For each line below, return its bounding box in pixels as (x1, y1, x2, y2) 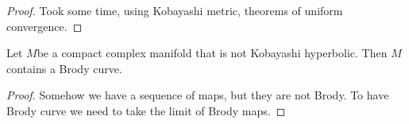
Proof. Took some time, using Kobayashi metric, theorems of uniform (6, 2, 343, 18)
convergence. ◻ (6, 17, 83, 34)
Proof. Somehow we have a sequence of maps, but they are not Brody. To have (6, 87, 389, 103)
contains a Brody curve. (6, 60, 122, 76)
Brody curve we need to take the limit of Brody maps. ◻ (6, 102, 286, 118)
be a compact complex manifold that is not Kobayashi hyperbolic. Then (37, 45, 388, 61)
